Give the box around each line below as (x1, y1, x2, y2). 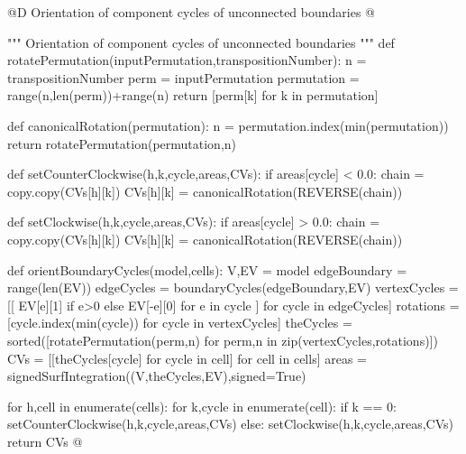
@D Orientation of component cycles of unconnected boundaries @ (7, 3, 376, 21)
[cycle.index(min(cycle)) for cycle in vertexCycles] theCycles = (7, 313, 352, 332)
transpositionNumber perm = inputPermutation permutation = (7, 68, 360, 87)
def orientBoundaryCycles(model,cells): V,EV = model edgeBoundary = (7, 260, 407, 279)
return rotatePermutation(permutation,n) (7, 134, 237, 153)
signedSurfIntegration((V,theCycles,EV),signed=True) (7, 366, 306, 385)
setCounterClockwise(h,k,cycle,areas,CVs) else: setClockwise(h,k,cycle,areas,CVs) (7, 414, 454, 433)
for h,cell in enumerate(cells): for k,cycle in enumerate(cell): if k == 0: (7, 396, 397, 415)
